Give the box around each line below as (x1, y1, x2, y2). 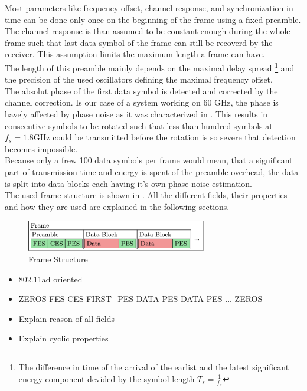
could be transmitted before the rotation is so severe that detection (53, 131, 296, 143)
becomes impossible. (5, 142, 78, 155)
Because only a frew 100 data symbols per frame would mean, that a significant (5, 154, 293, 166)
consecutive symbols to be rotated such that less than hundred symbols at (5, 119, 273, 132)
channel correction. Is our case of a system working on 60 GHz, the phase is (5, 96, 279, 109)
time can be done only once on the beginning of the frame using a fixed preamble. (5, 13, 301, 25)
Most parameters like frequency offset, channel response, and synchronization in (5, 2, 293, 14)
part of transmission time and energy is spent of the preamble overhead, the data (5, 165, 299, 178)
